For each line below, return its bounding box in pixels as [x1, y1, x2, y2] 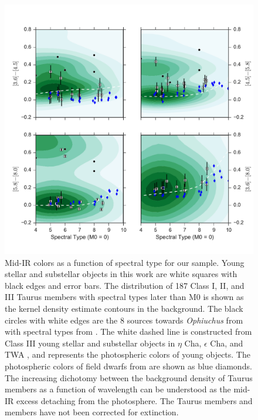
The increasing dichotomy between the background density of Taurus [5, 371, 253, 384]
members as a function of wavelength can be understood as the [5, 383, 231, 395]
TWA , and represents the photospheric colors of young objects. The [5, 348, 250, 361]
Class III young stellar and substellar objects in [5, 336, 175, 349]
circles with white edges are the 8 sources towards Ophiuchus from [5, 314, 243, 326]
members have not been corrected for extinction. [5, 406, 179, 418]
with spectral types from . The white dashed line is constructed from [5, 325, 252, 338]
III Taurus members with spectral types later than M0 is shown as [5, 291, 244, 303]
